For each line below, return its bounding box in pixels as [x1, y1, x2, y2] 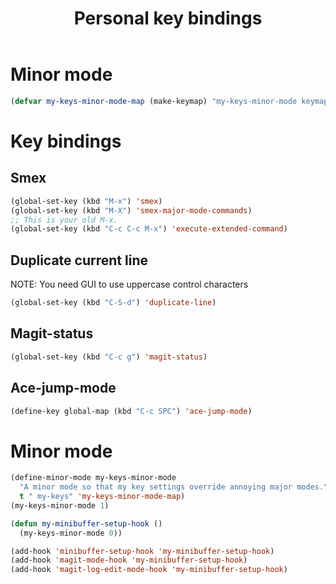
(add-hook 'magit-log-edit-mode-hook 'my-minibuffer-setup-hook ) [10, 565, 288, 575]
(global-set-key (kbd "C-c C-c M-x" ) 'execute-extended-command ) [10, 224, 288, 234]
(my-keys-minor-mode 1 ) [10, 500, 110, 511]
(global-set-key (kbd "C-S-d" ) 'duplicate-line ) [10, 298, 217, 308]
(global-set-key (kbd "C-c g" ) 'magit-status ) [10, 352, 208, 362]
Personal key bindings [73, 7, 263, 30]
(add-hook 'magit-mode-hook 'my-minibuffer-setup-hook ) [10, 555, 248, 566]
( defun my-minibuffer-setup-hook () [10, 518, 163, 529]
